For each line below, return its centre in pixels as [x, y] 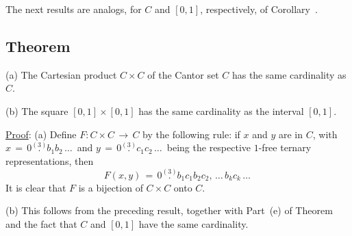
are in [291, 134]
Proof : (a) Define [41, 134]
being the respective [209, 147]
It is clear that [36, 187]
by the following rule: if [191, 134]
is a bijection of [111, 187]
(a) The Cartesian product [61, 74]
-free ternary [285, 147]
